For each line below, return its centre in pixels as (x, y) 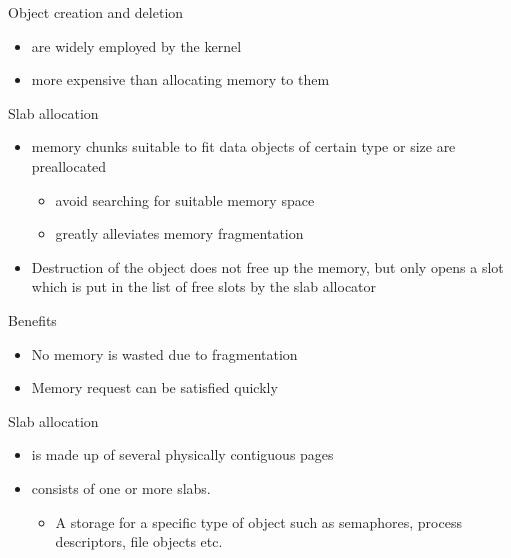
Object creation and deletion (96, 12)
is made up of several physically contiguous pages (182, 454)
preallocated (69, 165)
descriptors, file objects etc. (139, 541)
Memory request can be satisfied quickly (154, 387)
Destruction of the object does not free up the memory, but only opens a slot (267, 266)
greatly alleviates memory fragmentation (179, 233)
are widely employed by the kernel (136, 45)
